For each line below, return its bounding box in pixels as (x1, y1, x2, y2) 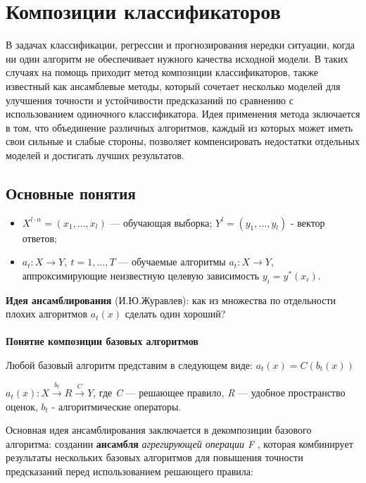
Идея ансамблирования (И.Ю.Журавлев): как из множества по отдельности (6, 292, 336, 307)
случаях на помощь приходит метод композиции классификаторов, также (6, 65, 319, 80)
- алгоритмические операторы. (51, 399, 182, 413)
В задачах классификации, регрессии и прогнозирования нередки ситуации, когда (6, 37, 355, 52)
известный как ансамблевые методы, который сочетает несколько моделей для (6, 78, 341, 93)
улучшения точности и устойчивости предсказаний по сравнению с (6, 92, 294, 107)
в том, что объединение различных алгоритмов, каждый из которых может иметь (6, 120, 353, 134)
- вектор (290, 215, 325, 230)
